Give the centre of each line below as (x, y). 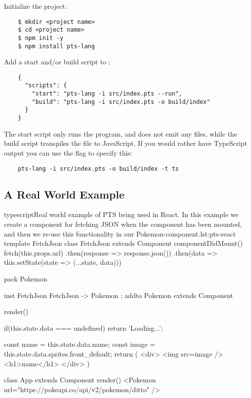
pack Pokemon (26, 278)
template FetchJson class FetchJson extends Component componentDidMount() (124, 243)
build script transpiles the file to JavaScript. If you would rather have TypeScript (126, 143)
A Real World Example (64, 194)
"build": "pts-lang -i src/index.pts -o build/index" (121, 102)
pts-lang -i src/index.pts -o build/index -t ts (98, 169)
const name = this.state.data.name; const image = (80, 344)
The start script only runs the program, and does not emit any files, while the (121, 133)
